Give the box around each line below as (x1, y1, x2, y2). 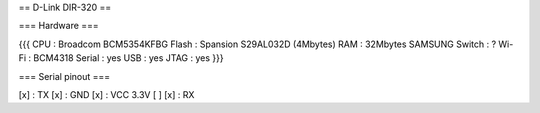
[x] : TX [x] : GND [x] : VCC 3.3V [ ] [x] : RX (18, 88, 195, 100)
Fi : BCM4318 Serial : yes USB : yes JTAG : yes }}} (18, 52, 224, 64)
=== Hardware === (18, 20, 99, 32)
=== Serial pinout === (18, 70, 111, 82)
